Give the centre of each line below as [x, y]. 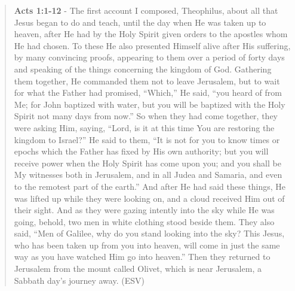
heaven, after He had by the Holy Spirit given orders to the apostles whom [151, 34]
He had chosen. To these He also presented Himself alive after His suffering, [152, 45]
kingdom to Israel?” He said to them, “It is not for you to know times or [147, 139]
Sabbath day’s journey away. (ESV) [79, 280]
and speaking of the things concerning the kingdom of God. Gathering [143, 69]
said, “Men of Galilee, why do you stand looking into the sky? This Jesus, [149, 233]
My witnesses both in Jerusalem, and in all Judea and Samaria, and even [148, 175]
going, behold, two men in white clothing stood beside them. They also [144, 221]
